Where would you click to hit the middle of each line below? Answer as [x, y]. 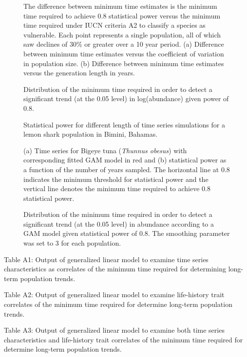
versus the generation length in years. [79, 73]
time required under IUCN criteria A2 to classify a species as [114, 25]
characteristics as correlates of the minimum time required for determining [115, 269]
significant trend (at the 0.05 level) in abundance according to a [119, 223]
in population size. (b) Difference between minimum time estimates [124, 63]
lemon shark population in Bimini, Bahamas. [91, 134]
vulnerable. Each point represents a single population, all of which [122, 34]
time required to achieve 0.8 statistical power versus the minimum [122, 15]
